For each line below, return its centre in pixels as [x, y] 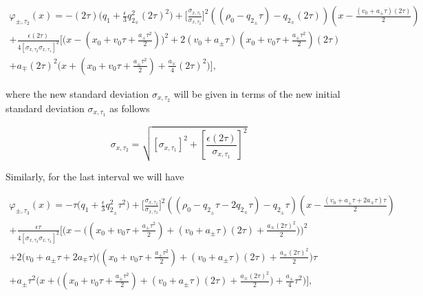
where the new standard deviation [77, 93]
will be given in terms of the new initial [257, 93]
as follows [130, 108]
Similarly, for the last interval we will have [95, 176]
